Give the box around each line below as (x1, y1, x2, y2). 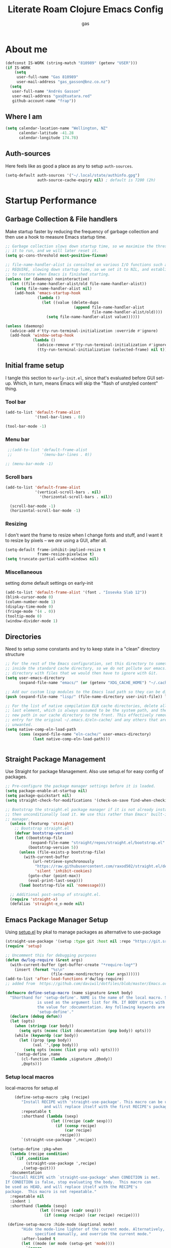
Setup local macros (5, 1073, 54, 1080)
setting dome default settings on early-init (5, 580, 93, 586)
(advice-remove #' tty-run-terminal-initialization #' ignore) (37, 343, 169, 348)
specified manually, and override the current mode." (35, 1231, 152, 1236)
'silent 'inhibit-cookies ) (35, 869, 93, 874)
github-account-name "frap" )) (12, 98, 76, 103)
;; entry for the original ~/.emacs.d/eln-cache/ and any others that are (5, 718, 167, 723)
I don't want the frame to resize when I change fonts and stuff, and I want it (5, 532, 163, 538)
